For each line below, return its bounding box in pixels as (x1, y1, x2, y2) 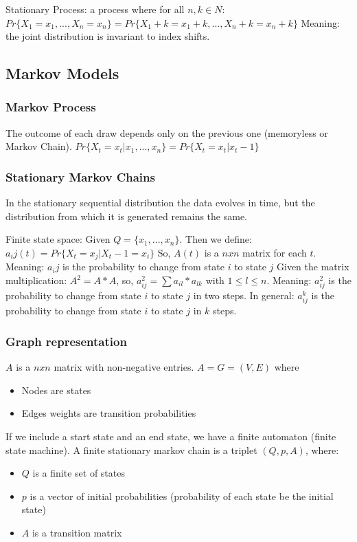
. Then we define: (179, 232, 252, 246)
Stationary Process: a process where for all (5, 2, 185, 16)
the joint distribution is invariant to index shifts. (5, 29, 210, 43)
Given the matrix (277, 259, 349, 274)
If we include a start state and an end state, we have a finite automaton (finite (5, 429, 336, 443)
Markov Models (5, 63, 119, 84)
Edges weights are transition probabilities (21, 406, 196, 420)
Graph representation (5, 332, 127, 349)
